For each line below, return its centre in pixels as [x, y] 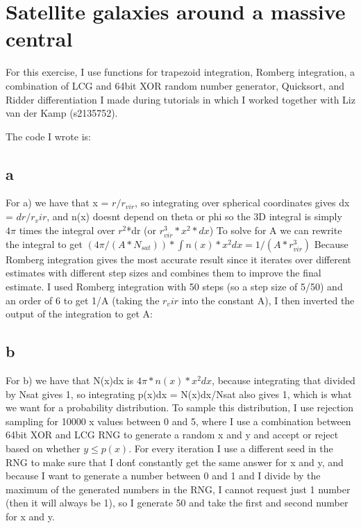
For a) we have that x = [57, 203]
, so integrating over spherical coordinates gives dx [242, 203]
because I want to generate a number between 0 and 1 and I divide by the [163, 476]
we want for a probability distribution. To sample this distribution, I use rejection [180, 407]
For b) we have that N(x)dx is [70, 380]
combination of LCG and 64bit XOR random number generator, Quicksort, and [175, 85]
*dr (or [142, 230]
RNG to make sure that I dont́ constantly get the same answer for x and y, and [175, 462]
